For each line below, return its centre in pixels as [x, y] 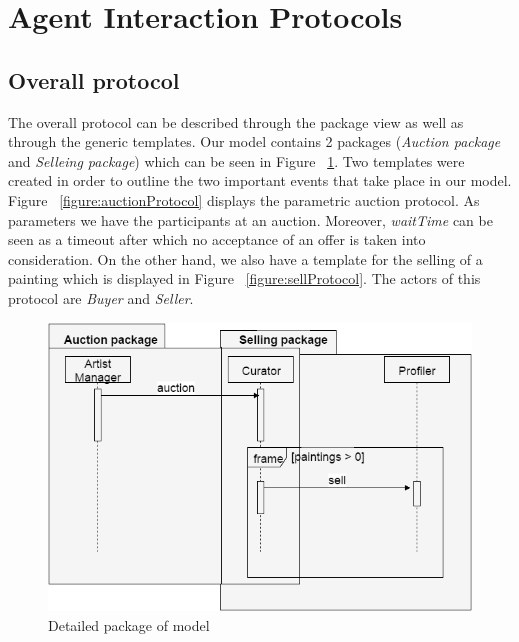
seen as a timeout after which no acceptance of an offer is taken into [217, 239]
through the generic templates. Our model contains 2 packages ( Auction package [254, 141]
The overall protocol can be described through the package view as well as [236, 121]
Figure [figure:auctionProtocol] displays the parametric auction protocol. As [244, 199]
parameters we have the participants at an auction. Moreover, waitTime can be [250, 219]
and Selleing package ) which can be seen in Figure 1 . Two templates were [236, 160]
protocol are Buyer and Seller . [101, 297]
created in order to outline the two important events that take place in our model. [260, 180]
